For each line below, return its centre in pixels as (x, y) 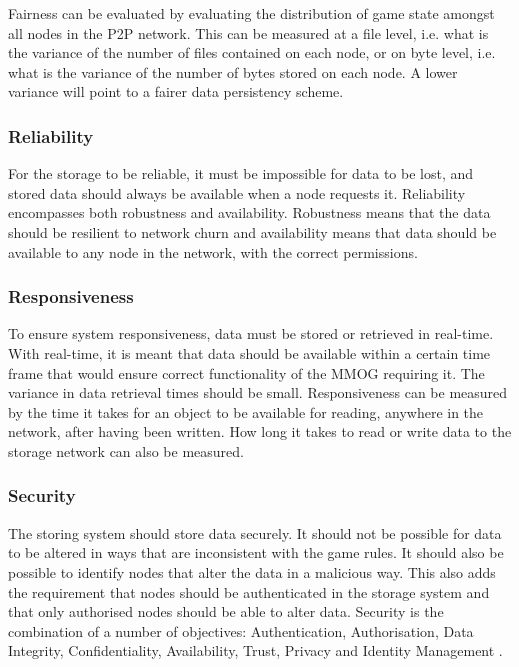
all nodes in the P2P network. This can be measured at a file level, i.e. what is (248, 32)
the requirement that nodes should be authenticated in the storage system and (249, 591)
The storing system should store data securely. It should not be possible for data (255, 532)
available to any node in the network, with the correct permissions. (213, 251)
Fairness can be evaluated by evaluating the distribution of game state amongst (251, 13)
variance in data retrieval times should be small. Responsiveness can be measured (258, 392)
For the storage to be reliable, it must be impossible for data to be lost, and (241, 173)
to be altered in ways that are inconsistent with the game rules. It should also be (256, 552)
